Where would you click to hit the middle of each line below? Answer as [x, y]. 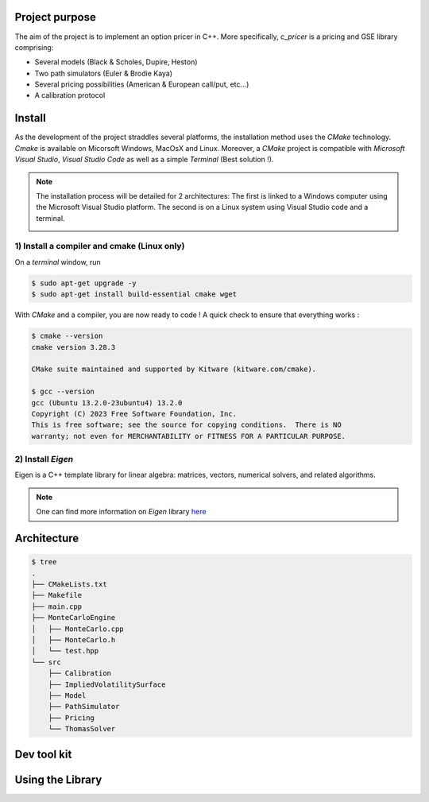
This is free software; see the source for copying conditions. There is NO [186, 425]
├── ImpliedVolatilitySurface [107, 684]
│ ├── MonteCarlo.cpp [78, 629]
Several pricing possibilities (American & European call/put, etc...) [142, 84]
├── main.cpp [57, 606]
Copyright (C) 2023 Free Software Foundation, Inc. [134, 414]
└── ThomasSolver [82, 729]
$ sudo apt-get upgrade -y [84, 283]
